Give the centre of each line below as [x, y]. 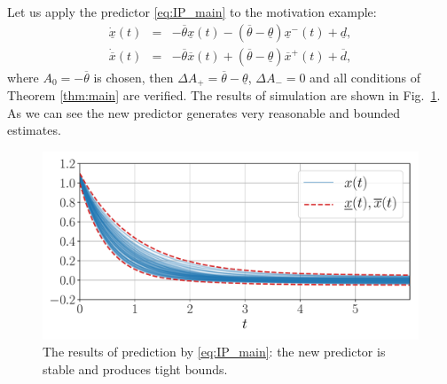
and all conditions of [365, 77]
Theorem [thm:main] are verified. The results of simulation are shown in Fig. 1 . [224, 95]
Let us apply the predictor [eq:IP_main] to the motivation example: [192, 12]
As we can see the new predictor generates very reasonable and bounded [204, 112]
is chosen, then [133, 77]
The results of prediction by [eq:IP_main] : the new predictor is [214, 352]
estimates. [34, 130]
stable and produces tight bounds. [135, 369]
